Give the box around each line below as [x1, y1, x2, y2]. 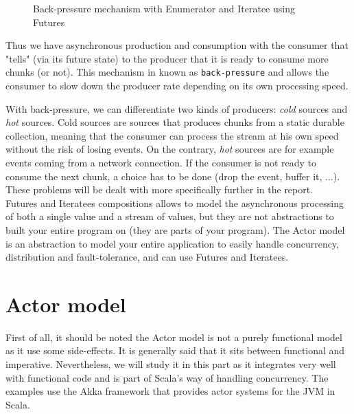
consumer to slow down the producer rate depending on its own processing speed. [5, 78, 349, 93]
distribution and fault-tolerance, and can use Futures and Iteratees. [5, 250, 289, 264]
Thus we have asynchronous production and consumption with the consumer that [5, 38, 349, 52]
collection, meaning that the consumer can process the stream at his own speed [5, 128, 339, 142]
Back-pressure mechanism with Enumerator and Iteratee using [33, 1, 295, 15]
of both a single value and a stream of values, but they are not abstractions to [5, 209, 334, 224]
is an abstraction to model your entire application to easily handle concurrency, [5, 236, 340, 250]
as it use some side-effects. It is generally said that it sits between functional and [5, 343, 345, 358]
